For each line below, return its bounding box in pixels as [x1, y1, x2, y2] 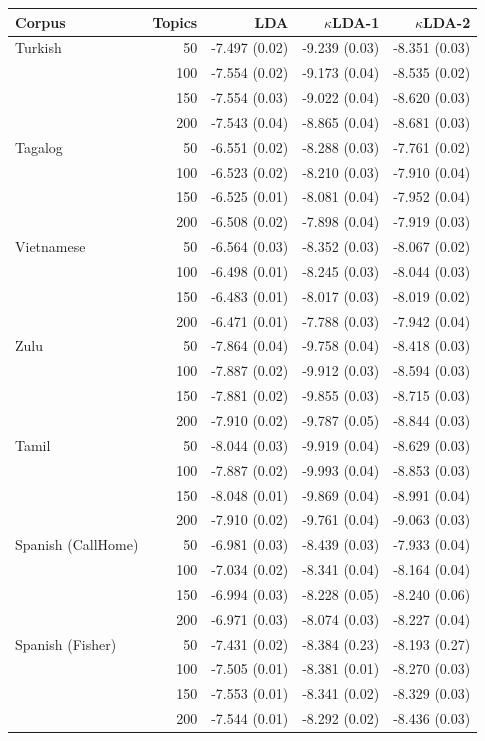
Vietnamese [15, 236, 86, 257]
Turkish [15, 37, 62, 58]
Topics [152, 11, 198, 32]
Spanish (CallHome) [15, 534, 139, 555]
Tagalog [15, 136, 63, 157]
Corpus [15, 11, 66, 32]
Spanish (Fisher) [15, 633, 117, 654]
